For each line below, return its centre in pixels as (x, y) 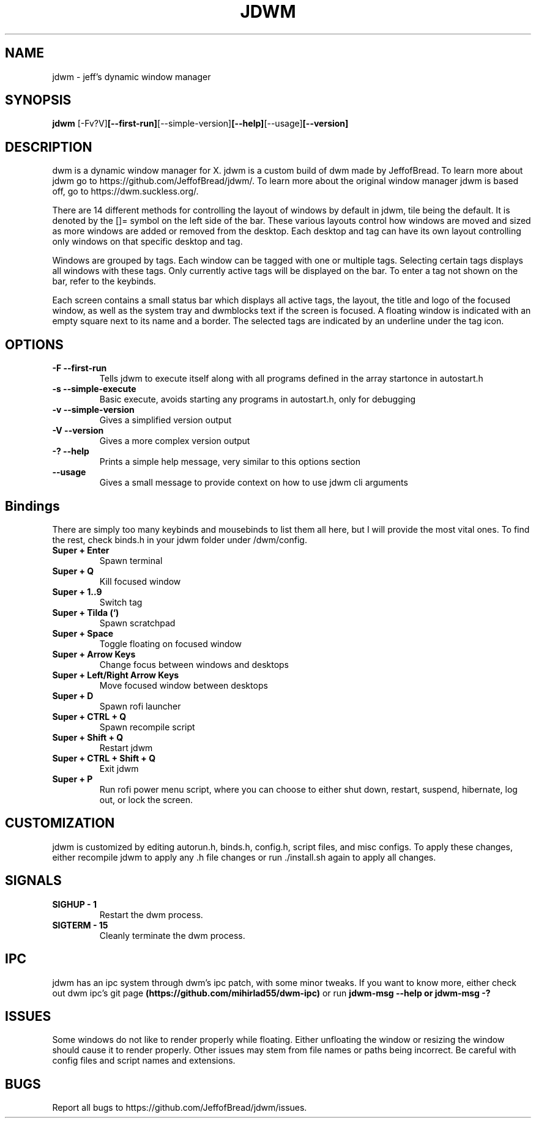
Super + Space (83, 633)
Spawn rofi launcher (140, 706)
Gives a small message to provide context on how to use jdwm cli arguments (254, 483)
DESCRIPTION (49, 147)
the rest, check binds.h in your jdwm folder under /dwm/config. (180, 539)
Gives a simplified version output (166, 420)
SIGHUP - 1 (74, 904)
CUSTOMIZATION (60, 823)
